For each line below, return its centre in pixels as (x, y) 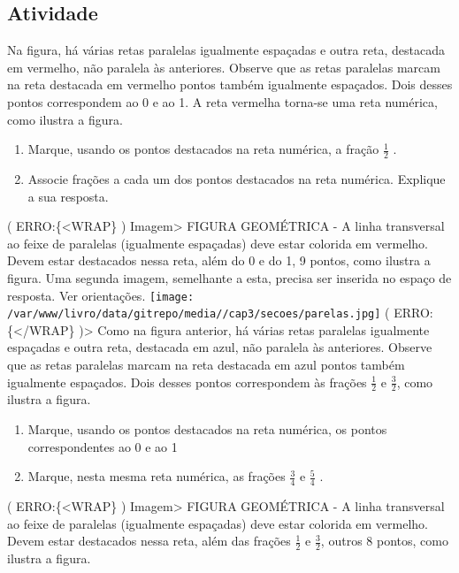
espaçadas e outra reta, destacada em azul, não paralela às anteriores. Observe (220, 347)
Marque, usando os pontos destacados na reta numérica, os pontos (207, 429)
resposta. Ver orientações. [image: (101, 295)
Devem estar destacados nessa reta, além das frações (149, 541)
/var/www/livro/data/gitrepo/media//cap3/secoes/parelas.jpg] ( (199, 313)
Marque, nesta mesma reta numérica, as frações (157, 476)
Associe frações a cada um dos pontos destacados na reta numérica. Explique (237, 179)
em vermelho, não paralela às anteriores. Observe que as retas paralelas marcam (224, 67)
